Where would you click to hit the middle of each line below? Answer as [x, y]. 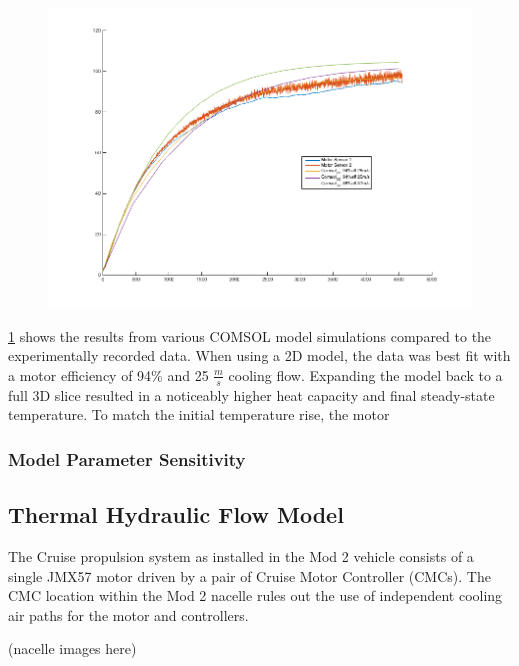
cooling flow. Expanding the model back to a [365, 374]
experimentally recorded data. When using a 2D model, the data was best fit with [259, 355]
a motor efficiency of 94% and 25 [108, 374]
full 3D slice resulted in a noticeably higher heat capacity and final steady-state [251, 394]
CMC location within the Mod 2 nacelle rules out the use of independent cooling [255, 595]
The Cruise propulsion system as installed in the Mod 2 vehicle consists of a [241, 556]
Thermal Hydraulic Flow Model [176, 514]
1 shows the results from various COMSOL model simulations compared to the [250, 335]
